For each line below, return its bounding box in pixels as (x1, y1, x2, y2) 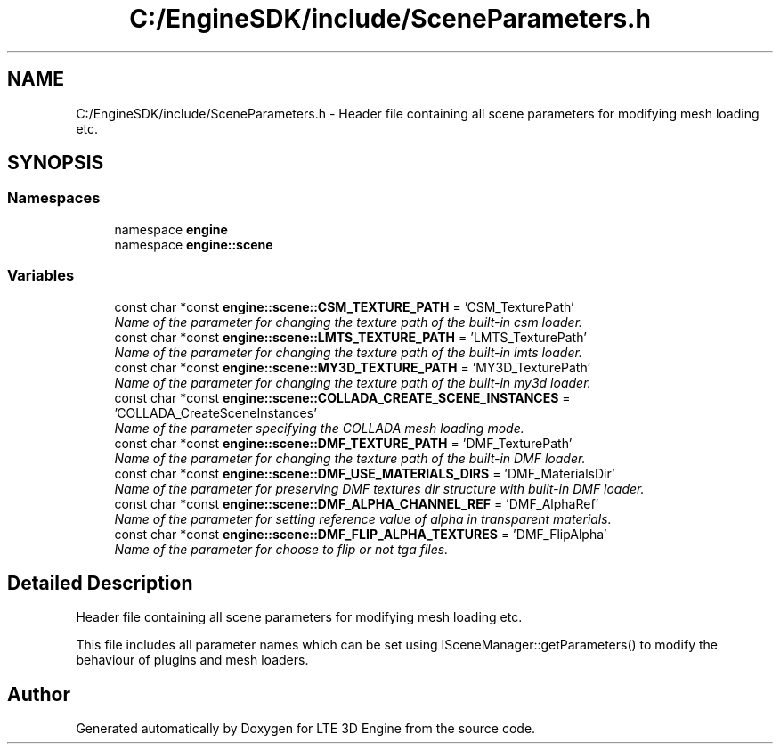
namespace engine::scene (114, 236, 273, 252)
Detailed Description (7, 571, 193, 594)
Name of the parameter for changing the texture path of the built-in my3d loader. (114, 374, 591, 390)
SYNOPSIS (7, 151, 104, 175)
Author (7, 682, 70, 706)
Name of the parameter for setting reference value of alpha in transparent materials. (114, 510, 612, 527)
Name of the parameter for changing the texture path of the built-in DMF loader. (114, 450, 586, 466)
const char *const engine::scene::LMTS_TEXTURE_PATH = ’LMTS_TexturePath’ (114, 329, 587, 345)
